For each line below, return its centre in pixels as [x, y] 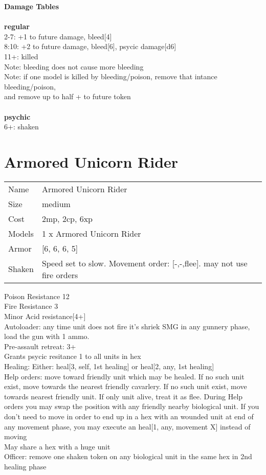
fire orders [60, 275]
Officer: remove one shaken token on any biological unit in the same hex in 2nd [128, 456]
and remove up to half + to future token [68, 96]
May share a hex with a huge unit [57, 446]
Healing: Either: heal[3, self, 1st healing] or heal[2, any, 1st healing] [109, 366]
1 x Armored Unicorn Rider [91, 233]
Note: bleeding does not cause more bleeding [74, 66]
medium [56, 203]
